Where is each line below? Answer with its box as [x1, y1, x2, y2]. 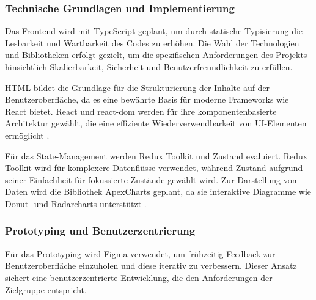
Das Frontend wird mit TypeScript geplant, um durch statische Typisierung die [5, 24, 303, 37]
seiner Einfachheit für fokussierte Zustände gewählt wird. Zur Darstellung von [5, 173, 297, 186]
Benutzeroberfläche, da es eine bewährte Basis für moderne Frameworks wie [5, 93, 289, 106]
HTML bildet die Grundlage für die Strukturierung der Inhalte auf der [5, 81, 270, 93]
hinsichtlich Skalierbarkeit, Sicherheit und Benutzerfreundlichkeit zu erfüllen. [5, 60, 293, 73]
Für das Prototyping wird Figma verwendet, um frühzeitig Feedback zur [5, 247, 276, 260]
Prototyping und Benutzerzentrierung [5, 223, 196, 238]
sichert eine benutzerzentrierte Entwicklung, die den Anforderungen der [5, 271, 273, 284]
